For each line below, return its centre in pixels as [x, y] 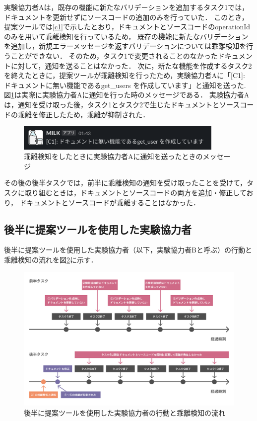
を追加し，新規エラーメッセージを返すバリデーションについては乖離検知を [125, 46]
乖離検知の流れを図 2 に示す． [51, 260]
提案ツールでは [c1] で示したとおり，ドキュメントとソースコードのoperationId [127, 27]
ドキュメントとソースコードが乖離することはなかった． [110, 202]
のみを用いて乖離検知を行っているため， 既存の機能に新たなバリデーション [126, 36]
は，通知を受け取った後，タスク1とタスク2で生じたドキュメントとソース [122, 104]
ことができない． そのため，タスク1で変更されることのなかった [114, 55]
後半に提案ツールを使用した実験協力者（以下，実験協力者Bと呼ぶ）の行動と [128, 250]
